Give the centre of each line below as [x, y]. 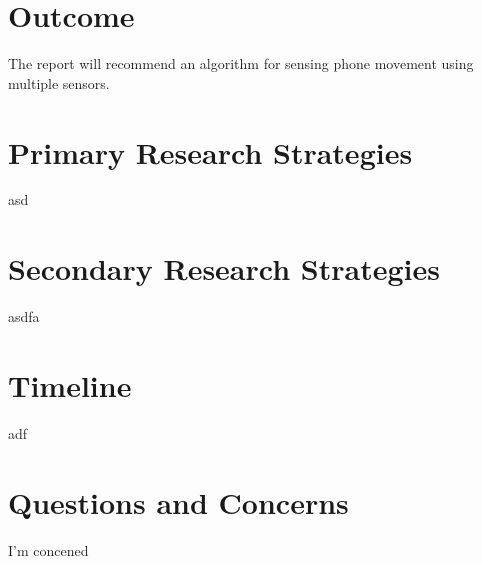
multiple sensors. [59, 82]
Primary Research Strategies [210, 151]
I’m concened [48, 549]
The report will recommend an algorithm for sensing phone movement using [241, 63]
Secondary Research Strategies [224, 268]
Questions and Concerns [178, 501]
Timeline [70, 384]
